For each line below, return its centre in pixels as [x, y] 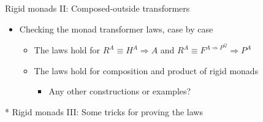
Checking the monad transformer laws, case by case [116, 29]
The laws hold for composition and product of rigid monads [146, 70]
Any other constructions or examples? [120, 91]
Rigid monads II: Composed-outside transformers [97, 8]
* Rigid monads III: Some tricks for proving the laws [104, 112]
